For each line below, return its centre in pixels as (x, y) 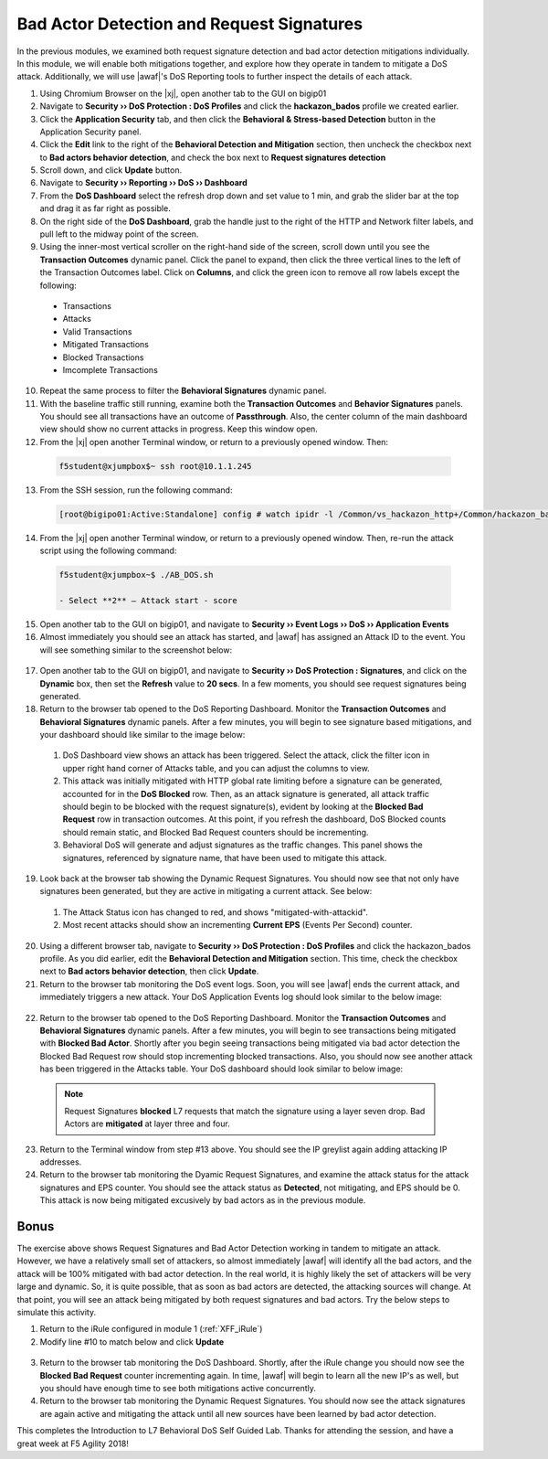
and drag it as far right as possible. (105, 208)
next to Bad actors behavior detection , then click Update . (149, 971)
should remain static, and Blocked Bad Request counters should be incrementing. (216, 832)
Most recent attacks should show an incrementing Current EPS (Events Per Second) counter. (237, 925)
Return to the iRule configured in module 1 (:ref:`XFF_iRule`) (151, 1329)
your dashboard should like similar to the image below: (142, 735)
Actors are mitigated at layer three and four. (147, 1124)
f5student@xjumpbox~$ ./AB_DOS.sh (136, 575)
